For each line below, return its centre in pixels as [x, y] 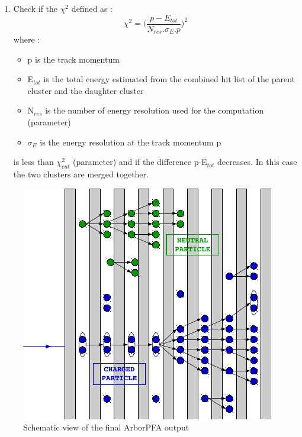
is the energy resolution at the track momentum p [131, 142]
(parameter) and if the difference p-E [140, 162]
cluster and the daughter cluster [86, 90]
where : [27, 39]
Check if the [36, 8]
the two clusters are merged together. [81, 174]
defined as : [92, 8]
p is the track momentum [73, 59]
